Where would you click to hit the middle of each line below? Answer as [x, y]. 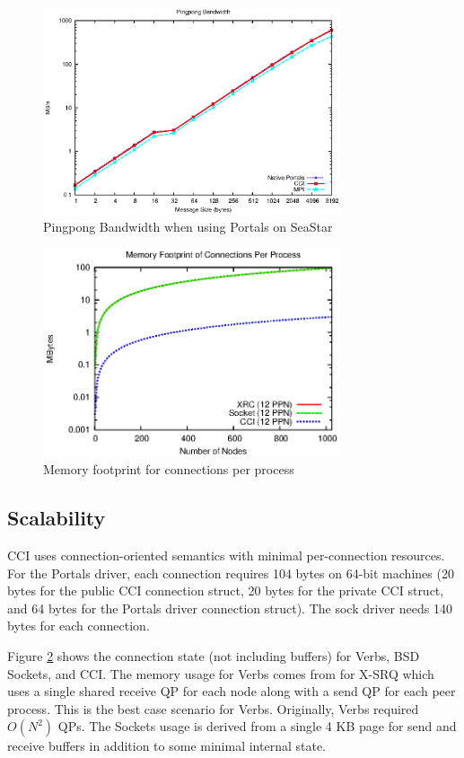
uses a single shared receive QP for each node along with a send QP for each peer [232, 691]
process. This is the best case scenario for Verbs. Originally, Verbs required [213, 708]
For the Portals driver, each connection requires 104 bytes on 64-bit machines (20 [231, 573]
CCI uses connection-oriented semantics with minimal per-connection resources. [226, 555]
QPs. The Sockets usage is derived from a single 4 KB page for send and [257, 726]
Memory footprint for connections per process [169, 469]
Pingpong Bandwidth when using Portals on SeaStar [188, 226]
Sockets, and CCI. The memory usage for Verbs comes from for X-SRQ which [221, 673]
